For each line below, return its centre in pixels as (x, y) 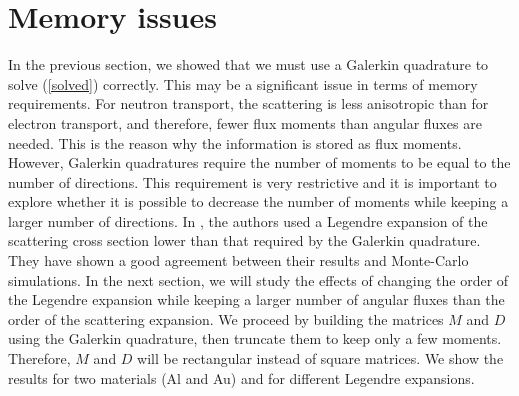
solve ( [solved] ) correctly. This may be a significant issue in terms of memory (243, 83)
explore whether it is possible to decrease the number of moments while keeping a (258, 201)
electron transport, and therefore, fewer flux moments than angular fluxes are (245, 122)
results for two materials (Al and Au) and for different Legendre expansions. (241, 377)
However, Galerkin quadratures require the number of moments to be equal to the (259, 162)
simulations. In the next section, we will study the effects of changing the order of (258, 279)
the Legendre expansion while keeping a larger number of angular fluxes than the (256, 299)
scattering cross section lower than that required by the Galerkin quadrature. (244, 240)
